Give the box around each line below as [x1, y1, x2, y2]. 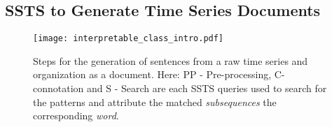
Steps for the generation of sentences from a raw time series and [33, 53, 308, 68]
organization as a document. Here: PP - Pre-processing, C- [33, 67, 285, 82]
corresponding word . [33, 108, 119, 123]
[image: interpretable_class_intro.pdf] [33, 33, 224, 44]
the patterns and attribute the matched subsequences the [33, 94, 277, 109]
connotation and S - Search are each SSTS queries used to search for [33, 81, 327, 96]
